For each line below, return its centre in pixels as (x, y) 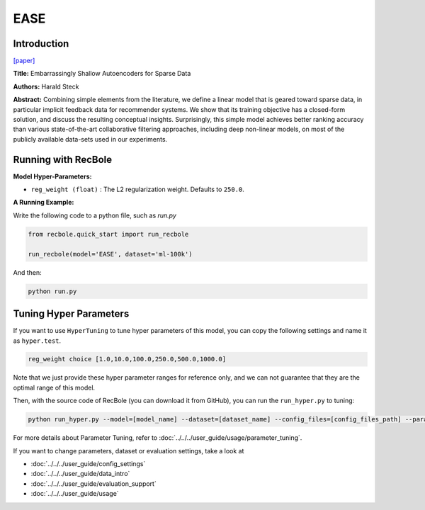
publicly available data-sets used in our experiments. (90, 139)
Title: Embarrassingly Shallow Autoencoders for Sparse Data (102, 74)
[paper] (24, 61)
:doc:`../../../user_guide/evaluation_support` (94, 483)
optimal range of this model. (54, 387)
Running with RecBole (63, 159)
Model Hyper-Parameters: (52, 176)
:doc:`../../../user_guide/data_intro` (80, 474)
